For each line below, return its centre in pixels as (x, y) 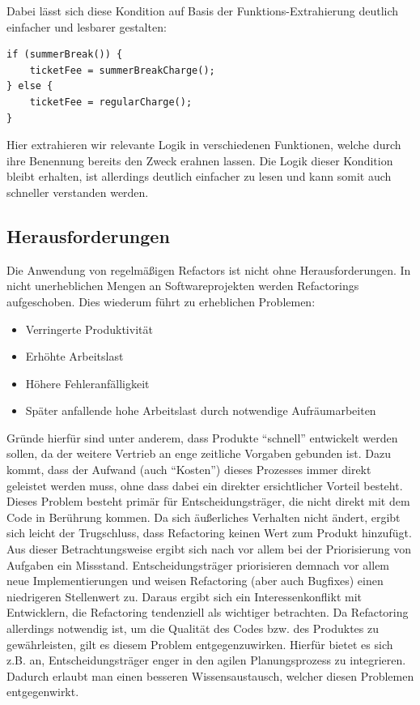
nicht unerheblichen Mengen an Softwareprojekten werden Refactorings (183, 286)
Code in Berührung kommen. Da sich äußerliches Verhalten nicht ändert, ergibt (204, 517)
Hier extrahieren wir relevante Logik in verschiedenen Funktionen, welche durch (204, 145)
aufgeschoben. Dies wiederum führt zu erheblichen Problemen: (161, 301)
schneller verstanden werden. (78, 192)
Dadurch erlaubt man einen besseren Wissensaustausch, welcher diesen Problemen (210, 675)
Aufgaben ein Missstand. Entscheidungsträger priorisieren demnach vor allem (198, 564)
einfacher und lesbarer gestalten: (87, 26)
